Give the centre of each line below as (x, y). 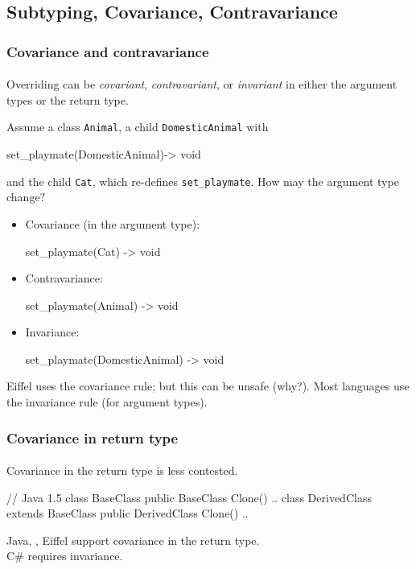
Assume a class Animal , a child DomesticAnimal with (138, 127)
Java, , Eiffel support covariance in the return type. (133, 540)
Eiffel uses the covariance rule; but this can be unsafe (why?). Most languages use (208, 386)
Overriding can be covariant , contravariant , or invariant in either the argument (202, 84)
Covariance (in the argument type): (113, 223)
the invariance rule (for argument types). (107, 402)
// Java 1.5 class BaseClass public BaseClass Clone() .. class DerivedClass (189, 497)
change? (26, 197)
